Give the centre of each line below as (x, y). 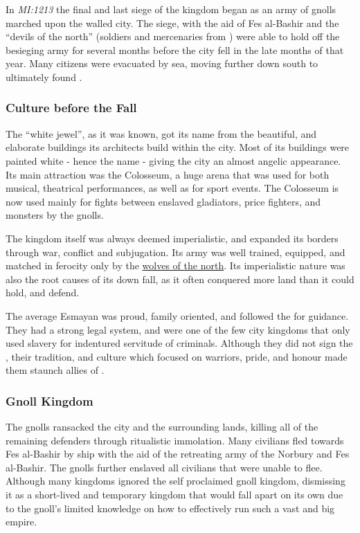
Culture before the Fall (71, 108)
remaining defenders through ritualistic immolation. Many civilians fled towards (175, 440)
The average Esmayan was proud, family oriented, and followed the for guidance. (177, 315)
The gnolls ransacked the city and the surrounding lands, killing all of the (162, 427)
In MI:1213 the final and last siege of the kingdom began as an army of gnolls (171, 9)
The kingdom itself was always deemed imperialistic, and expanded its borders (172, 238)
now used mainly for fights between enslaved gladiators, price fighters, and (163, 201)
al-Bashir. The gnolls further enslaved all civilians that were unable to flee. (164, 467)
